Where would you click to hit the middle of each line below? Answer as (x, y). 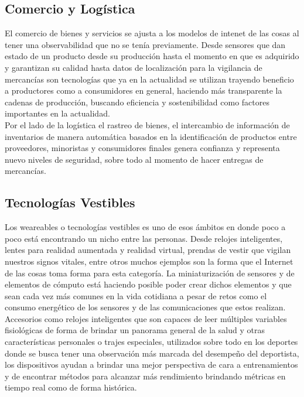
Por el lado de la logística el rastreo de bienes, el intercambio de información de (147, 124)
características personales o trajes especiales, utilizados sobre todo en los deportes (151, 342)
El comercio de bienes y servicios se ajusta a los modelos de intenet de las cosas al (152, 33)
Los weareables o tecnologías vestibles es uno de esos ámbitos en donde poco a (145, 227)
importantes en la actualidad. (57, 113)
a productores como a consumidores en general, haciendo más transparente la (144, 90)
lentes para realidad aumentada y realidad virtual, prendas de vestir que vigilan (148, 250)
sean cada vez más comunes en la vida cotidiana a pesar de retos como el (136, 295)
